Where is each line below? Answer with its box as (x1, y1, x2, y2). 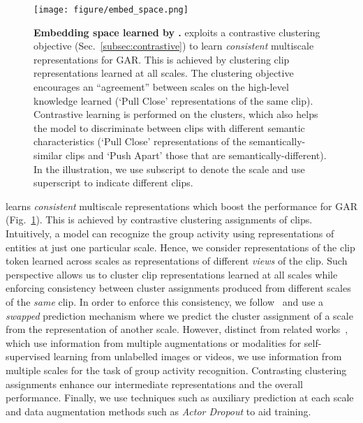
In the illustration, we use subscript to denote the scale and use (34, 161, 305, 176)
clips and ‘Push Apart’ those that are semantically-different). (66, 148, 327, 162)
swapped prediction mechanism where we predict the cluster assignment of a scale (6, 308, 353, 322)
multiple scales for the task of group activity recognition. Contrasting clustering (6, 362, 347, 377)
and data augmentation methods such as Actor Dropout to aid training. (6, 403, 311, 418)
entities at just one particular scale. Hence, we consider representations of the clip (6, 239, 355, 254)
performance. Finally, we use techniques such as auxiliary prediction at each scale (6, 390, 354, 405)
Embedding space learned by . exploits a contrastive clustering (34, 24, 320, 39)
